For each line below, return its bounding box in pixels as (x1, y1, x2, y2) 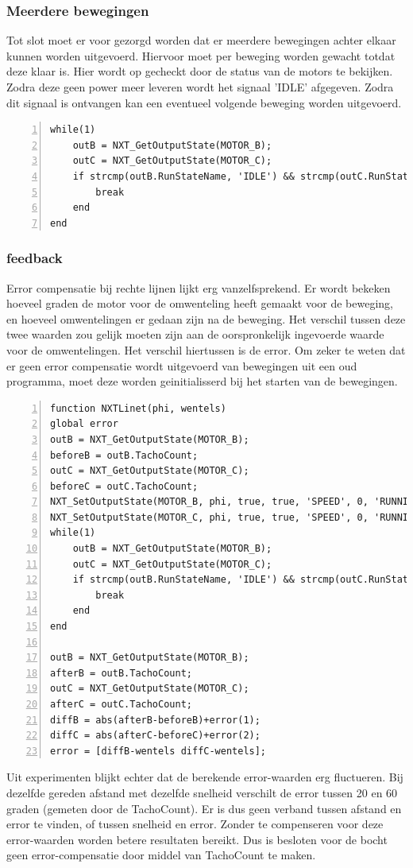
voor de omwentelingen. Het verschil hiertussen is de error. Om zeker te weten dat (6, 341, 406, 358)
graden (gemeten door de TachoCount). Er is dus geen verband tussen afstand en (6, 800, 402, 816)
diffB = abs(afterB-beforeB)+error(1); (50, 714, 261, 726)
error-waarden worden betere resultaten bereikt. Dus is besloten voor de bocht (6, 831, 388, 847)
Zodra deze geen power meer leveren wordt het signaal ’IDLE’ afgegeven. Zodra (6, 79, 394, 95)
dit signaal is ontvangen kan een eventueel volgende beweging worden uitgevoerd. (6, 94, 402, 110)
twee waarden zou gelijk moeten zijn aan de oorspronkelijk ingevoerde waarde (6, 326, 384, 343)
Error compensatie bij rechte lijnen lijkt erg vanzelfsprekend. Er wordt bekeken (6, 279, 391, 296)
